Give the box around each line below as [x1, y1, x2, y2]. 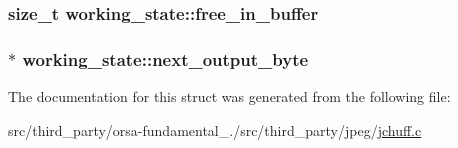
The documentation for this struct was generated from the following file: [8, 86, 451, 107]
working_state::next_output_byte [22, 46, 309, 71]
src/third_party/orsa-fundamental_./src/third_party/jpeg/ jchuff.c [8, 119, 422, 140]
